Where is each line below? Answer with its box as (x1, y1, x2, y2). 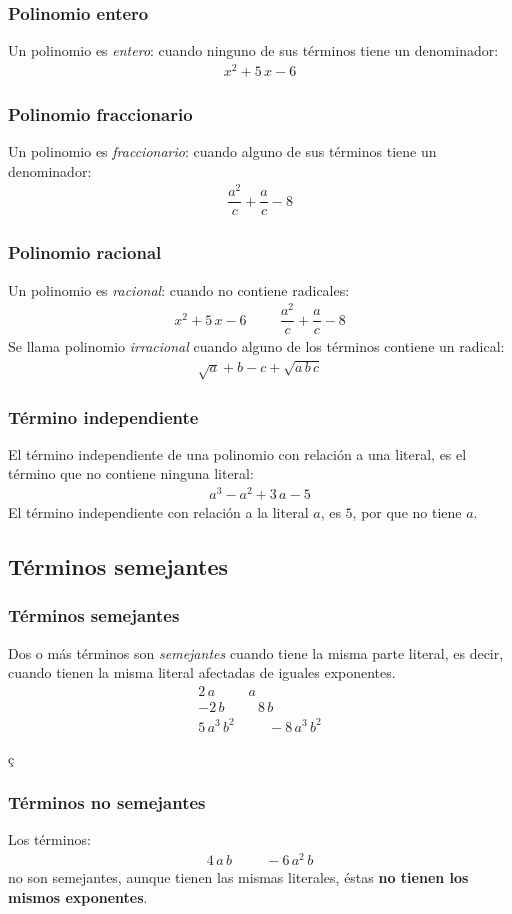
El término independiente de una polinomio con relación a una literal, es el (8, 443, 467, 464)
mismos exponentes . (8, 886, 148, 907)
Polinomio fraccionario (8, 101, 193, 126)
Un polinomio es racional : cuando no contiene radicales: (8, 279, 350, 300)
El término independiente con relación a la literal (8, 502, 309, 523)
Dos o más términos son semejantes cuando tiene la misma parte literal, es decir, (8, 642, 504, 663)
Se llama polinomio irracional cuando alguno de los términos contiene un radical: (8, 336, 505, 357)
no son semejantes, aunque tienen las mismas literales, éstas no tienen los (8, 867, 469, 888)
